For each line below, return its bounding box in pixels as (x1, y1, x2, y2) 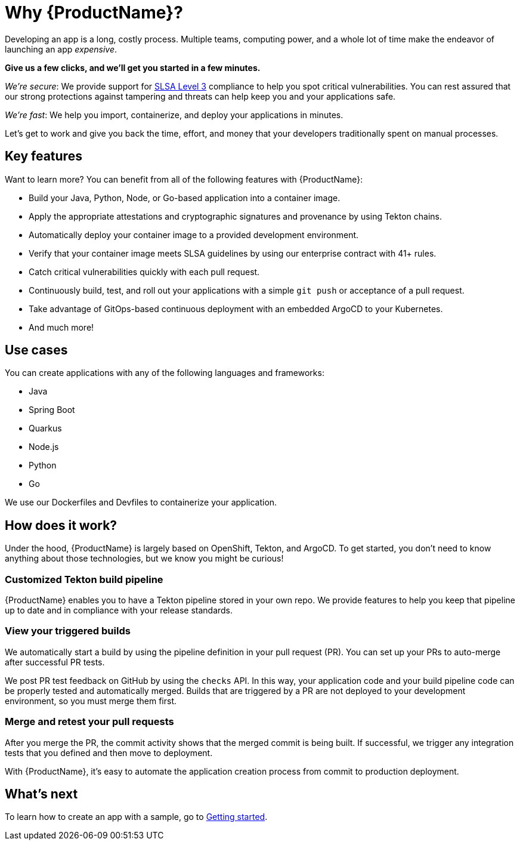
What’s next (5, 786, 78, 801)
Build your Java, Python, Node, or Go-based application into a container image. (29, 192, 341, 203)
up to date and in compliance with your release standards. (5, 605, 233, 616)
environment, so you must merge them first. (5, 695, 177, 706)
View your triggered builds (5, 625, 131, 637)
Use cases (5, 343, 68, 358)
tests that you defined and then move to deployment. (5, 747, 213, 758)
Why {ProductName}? (5, 2, 183, 23)
